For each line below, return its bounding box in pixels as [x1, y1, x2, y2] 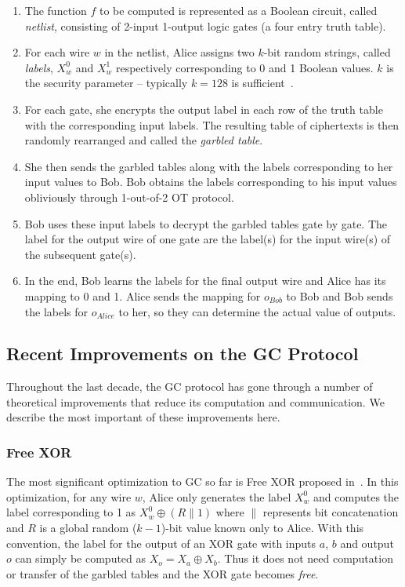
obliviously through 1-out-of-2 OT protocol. [24, 188, 234, 205]
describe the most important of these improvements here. [6, 409, 280, 425]
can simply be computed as [15, 550, 146, 567]
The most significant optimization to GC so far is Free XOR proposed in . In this [6, 473, 399, 490]
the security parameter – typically [24, 75, 188, 91]
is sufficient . [231, 75, 294, 91]
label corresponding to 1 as [6, 504, 136, 520]
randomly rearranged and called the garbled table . [24, 132, 263, 148]
